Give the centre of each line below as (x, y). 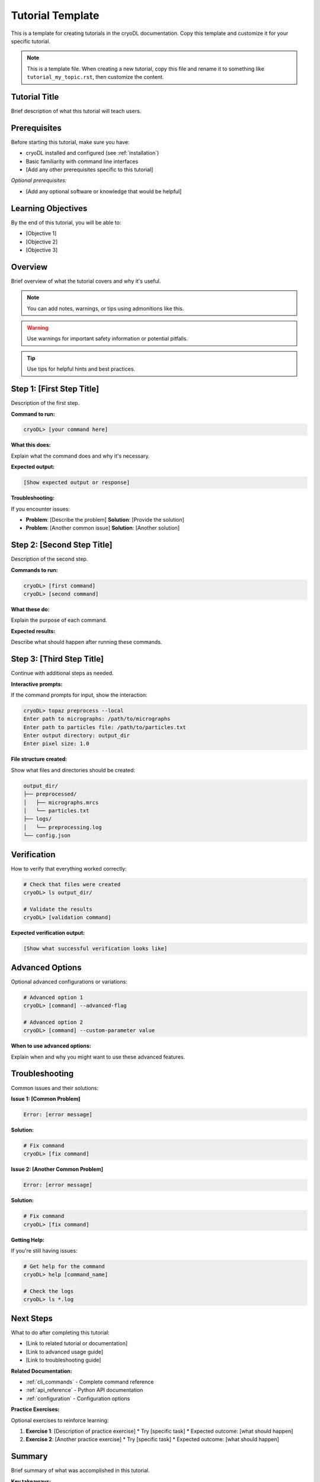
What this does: (31, 445)
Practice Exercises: (35, 1409)
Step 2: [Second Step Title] (62, 545)
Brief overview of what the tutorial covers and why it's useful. (86, 281)
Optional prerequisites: (39, 180)
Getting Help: (28, 1240)
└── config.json (47, 836)
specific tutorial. (31, 41)
